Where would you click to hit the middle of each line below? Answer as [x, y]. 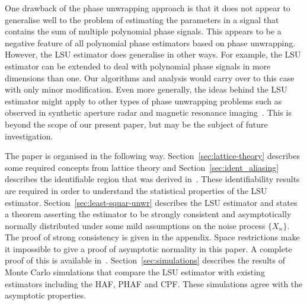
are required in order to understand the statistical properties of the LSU [136, 190]
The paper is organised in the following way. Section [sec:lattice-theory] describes [152, 156]
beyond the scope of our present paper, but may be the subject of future [136, 124]
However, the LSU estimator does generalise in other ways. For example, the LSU [153, 54]
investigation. [29, 136]
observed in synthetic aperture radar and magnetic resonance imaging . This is [148, 112]
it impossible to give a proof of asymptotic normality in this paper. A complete [148, 248]
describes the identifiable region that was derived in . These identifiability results [152, 179]
